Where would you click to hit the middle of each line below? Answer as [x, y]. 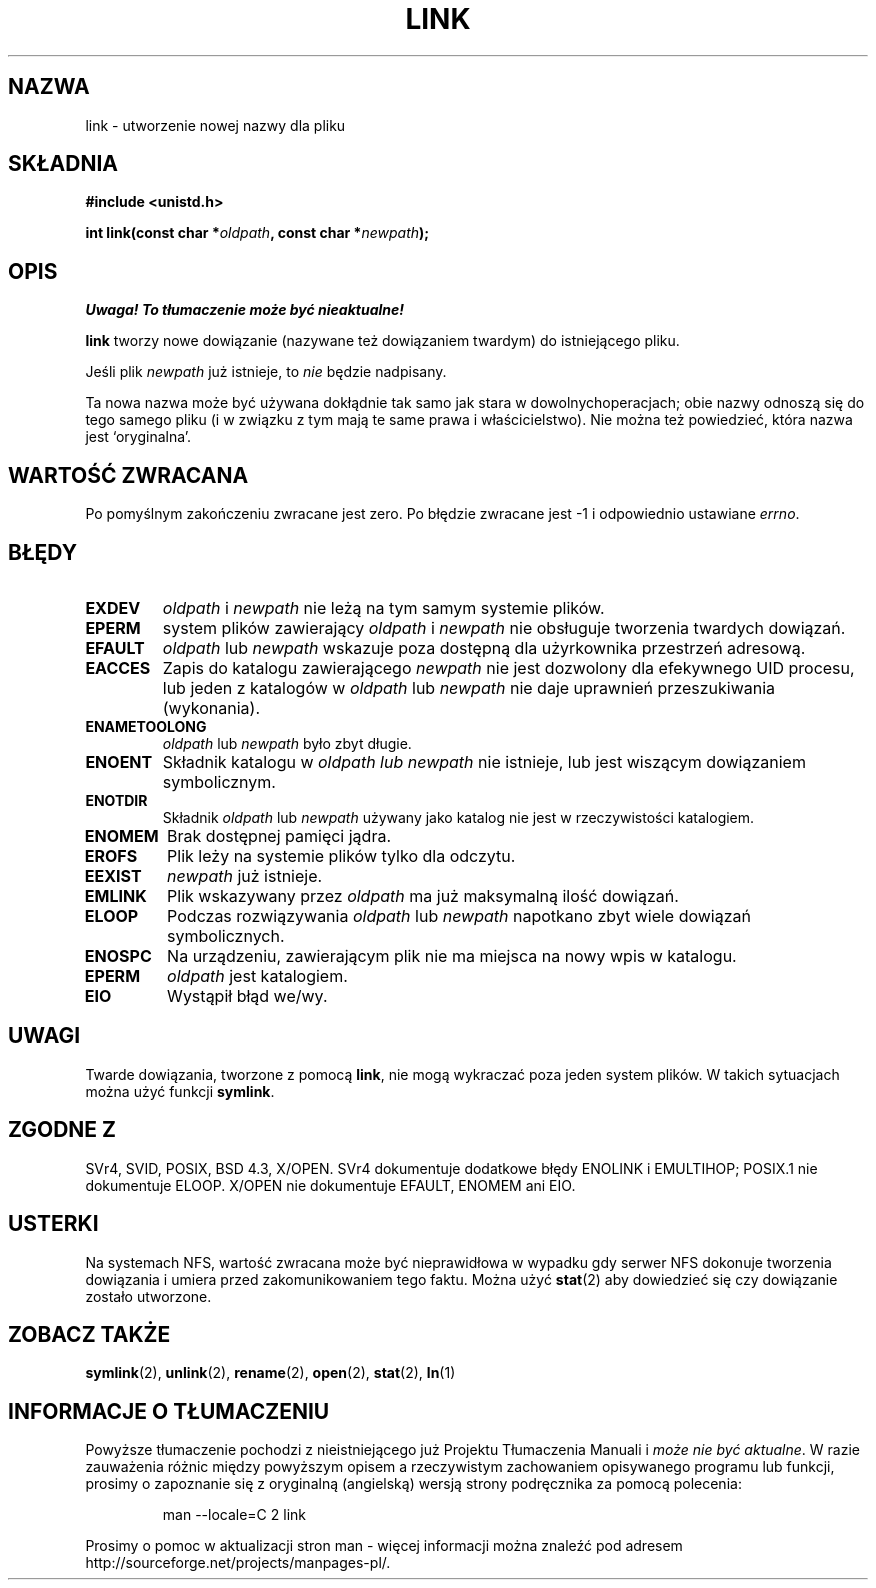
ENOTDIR [116, 800]
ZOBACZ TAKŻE [89, 1334]
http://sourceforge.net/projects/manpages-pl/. [238, 1563]
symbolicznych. [226, 935]
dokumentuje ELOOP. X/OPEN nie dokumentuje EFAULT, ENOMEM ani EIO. [330, 1185]
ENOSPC [118, 955]
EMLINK [115, 895]
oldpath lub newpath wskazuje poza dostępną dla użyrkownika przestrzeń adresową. [484, 647]
